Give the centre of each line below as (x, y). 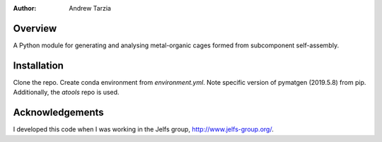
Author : (25, 8)
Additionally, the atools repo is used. (66, 93)
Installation (38, 65)
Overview (35, 28)
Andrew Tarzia (90, 8)
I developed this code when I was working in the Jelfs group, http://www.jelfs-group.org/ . (143, 129)
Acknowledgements (58, 113)
